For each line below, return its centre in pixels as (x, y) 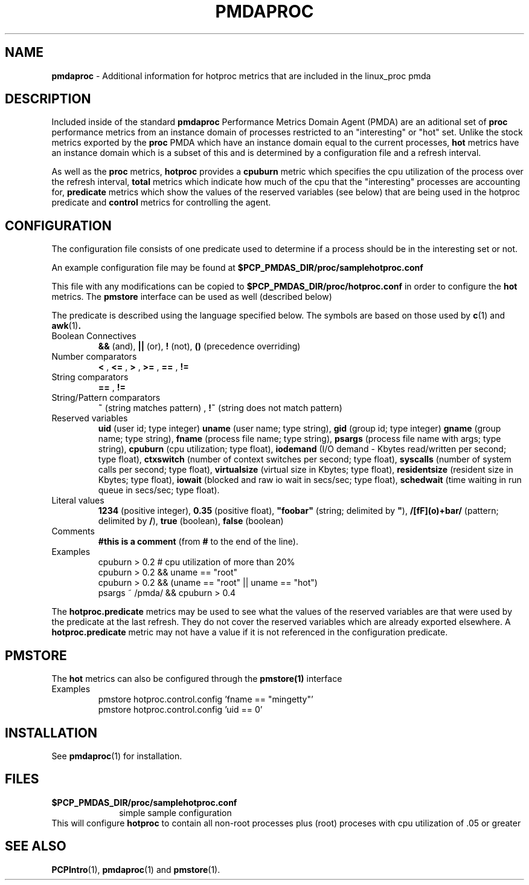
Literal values (78, 501)
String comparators (90, 377)
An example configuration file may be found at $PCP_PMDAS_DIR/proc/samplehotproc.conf (237, 268)
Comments (73, 531)
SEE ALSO (36, 846)
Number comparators (94, 357)
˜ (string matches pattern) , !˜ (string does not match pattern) (220, 408)
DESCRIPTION (48, 99)
